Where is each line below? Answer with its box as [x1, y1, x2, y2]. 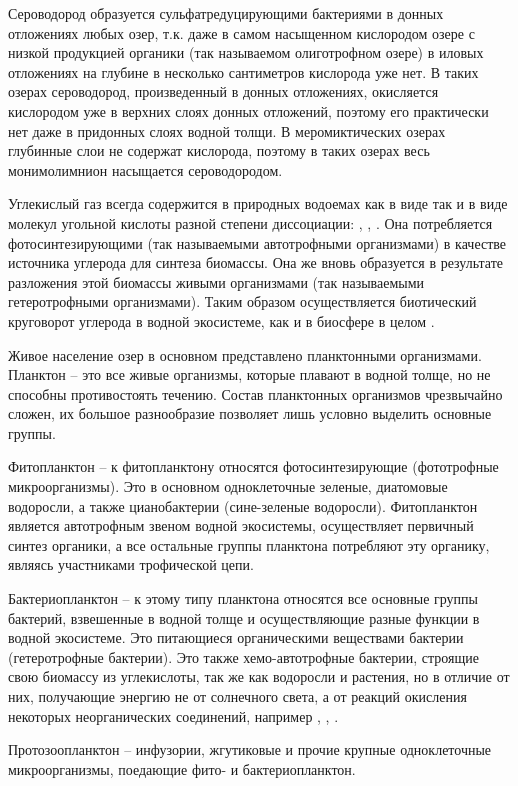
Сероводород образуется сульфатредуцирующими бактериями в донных [8, 3, 444, 23]
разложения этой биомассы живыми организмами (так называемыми [8, 271, 425, 292]
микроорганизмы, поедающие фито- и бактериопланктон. [8, 758, 356, 779]
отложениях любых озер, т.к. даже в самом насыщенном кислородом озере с [8, 22, 475, 43]
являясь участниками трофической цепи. [8, 554, 254, 575]
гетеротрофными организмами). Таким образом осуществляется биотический [8, 291, 477, 312]
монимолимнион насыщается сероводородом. [8, 159, 283, 180]
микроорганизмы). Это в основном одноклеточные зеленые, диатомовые [8, 476, 448, 497]
